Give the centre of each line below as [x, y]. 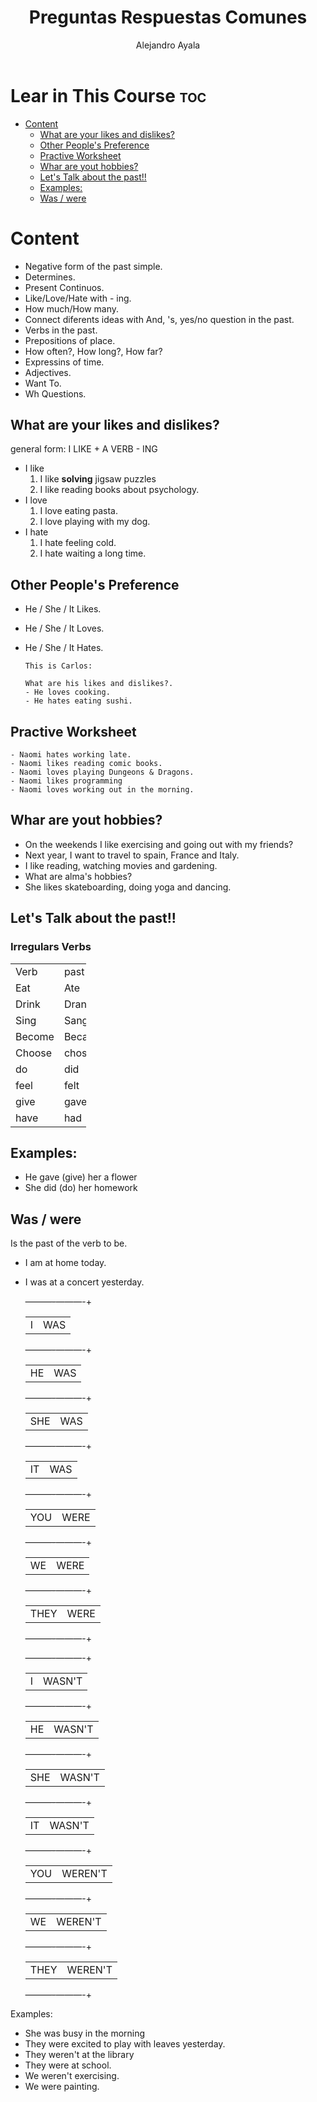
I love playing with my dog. [95, 522]
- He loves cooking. [67, 692]
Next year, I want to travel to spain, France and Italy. [132, 855]
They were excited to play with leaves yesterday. [125, 2044]
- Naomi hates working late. [71, 755]
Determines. [50, 277]
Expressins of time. [64, 362]
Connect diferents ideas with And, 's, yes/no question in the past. [159, 319]
